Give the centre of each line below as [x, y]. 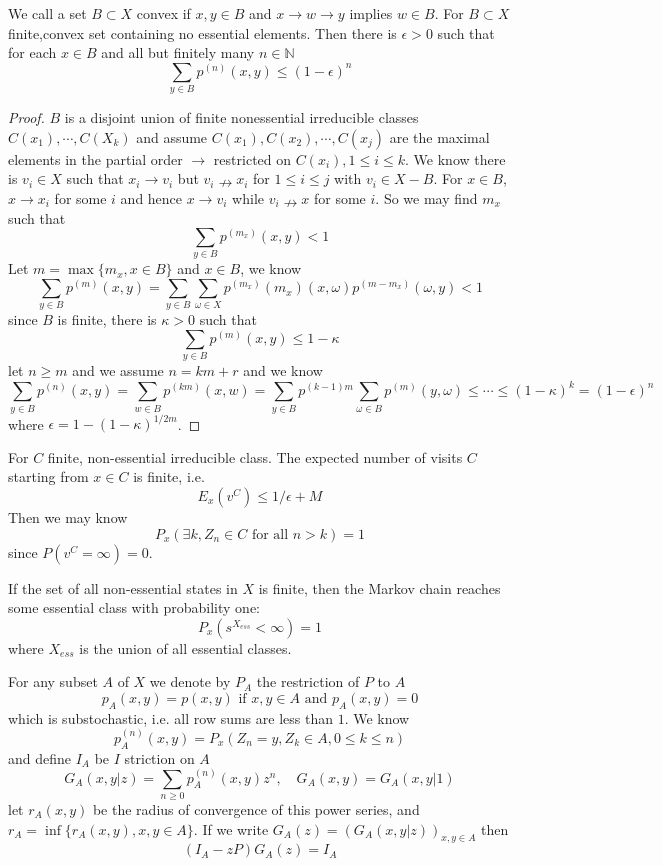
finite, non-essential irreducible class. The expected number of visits [255, 456]
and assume [172, 136]
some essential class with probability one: [134, 607]
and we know [283, 370]
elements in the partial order [95, 158]
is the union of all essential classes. [185, 647]
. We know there [455, 158]
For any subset [53, 681]
